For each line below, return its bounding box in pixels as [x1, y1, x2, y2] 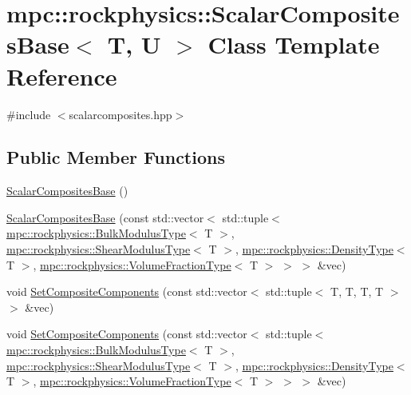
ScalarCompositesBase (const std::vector [6, 209, 204, 225]
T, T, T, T [330, 283, 384, 300]
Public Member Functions [6, 145, 225, 170]
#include [6, 106, 51, 122]
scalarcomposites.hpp [69, 106, 172, 122]
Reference [6, 59, 117, 92]
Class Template [207, 28, 380, 61]
